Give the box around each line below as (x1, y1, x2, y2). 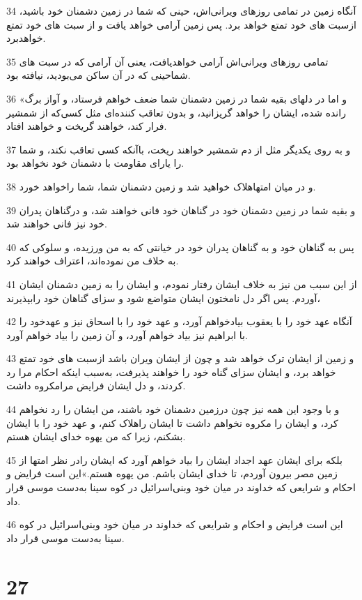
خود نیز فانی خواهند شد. (6, 216, 107, 231)
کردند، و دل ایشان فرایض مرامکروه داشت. (6, 378, 186, 393)
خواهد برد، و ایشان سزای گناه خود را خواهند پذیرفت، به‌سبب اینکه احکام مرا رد (6, 364, 336, 379)
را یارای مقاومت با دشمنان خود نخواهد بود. (6, 156, 184, 170)
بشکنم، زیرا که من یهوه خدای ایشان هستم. (6, 429, 186, 444)
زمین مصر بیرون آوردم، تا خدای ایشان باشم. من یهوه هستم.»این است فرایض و (6, 466, 338, 481)
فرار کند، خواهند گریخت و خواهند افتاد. (6, 119, 167, 133)
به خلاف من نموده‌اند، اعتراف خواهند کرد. (6, 253, 179, 268)
